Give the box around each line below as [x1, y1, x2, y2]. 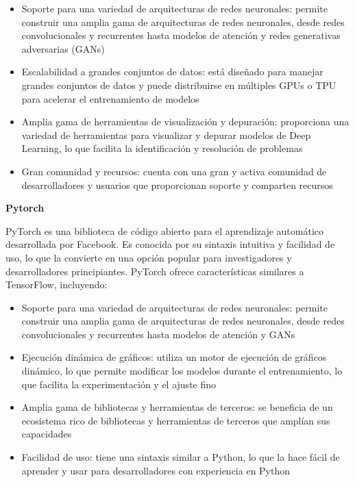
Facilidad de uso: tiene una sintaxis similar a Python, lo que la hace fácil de [21, 450, 340, 464]
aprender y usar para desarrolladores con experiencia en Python [21, 463, 291, 477]
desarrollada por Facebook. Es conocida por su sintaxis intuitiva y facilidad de [5, 237, 335, 251]
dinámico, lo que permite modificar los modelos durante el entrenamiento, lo [21, 364, 343, 378]
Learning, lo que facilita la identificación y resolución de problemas [21, 141, 303, 155]
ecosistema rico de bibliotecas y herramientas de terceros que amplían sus [21, 413, 330, 427]
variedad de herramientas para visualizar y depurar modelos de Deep [21, 127, 311, 142]
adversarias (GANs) [21, 41, 105, 55]
